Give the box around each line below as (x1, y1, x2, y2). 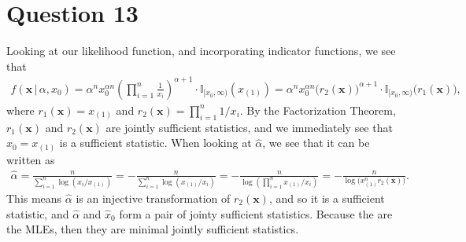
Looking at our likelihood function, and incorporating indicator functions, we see (6, 42, 396, 59)
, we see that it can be (262, 134, 370, 151)
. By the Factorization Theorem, (239, 101, 396, 118)
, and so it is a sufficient (268, 189, 385, 206)
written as (6, 151, 55, 167)
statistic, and (6, 205, 69, 222)
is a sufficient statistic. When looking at (59, 134, 252, 151)
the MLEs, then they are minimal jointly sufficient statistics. (6, 221, 299, 237)
